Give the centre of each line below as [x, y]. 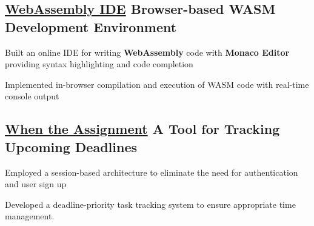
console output [32, 96]
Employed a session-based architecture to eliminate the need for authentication [152, 172]
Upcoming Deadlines [71, 146]
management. [30, 216]
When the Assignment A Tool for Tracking [142, 129]
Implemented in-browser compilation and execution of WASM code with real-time [157, 84]
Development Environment [91, 26]
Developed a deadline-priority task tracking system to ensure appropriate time [150, 204]
